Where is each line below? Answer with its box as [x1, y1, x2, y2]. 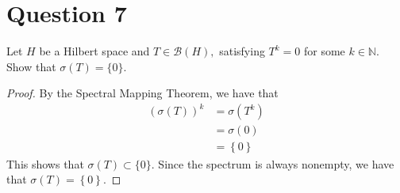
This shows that [6, 155, 84, 172]
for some [303, 43, 345, 59]
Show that [6, 58, 56, 74]
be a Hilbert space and [39, 43, 150, 59]
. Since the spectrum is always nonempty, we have [151, 155, 394, 172]
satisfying [219, 43, 265, 59]
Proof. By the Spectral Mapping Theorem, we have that [6, 85, 279, 101]
